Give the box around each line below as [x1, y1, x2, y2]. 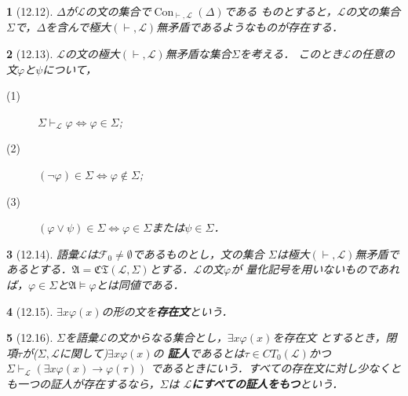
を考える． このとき [239, 46, 343, 62]
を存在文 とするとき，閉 [272, 329, 397, 346]
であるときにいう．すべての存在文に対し [150, 360, 358, 376]
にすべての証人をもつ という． [191, 375, 344, 391]
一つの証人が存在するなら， [16, 375, 160, 391]
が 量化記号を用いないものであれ [231, 261, 400, 277]
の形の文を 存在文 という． [101, 302, 233, 319]
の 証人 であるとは [152, 344, 245, 361]
